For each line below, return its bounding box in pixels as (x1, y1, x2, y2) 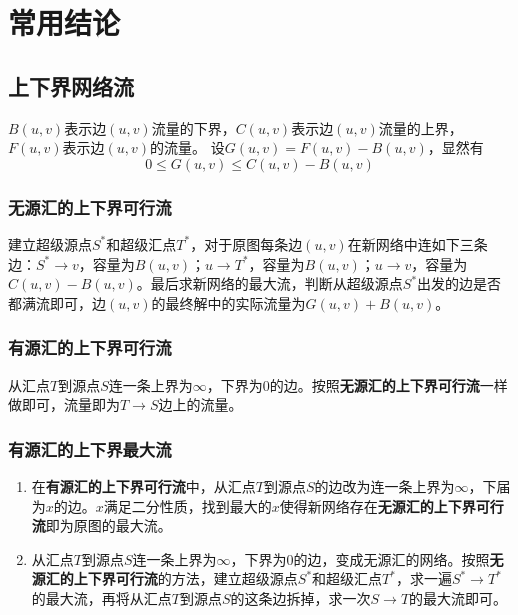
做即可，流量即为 (8, 394, 120, 415)
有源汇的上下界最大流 (8, 436, 172, 461)
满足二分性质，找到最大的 (103, 495, 272, 516)
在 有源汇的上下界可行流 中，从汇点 (31, 475, 256, 496)
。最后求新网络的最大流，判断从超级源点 (136, 273, 403, 294)
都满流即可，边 (8, 292, 106, 313)
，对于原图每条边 (190, 233, 303, 254)
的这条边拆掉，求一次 (230, 587, 371, 608)
